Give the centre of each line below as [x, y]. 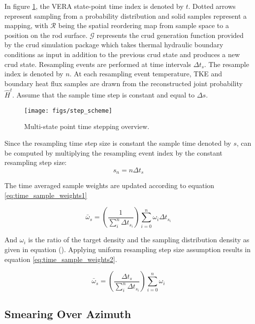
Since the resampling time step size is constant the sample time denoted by [118, 143]
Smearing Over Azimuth [68, 313]
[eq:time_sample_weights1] [46, 195]
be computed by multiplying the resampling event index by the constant [113, 152]
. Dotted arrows [212, 6]
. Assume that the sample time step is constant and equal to [103, 95]
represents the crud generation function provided [170, 35]
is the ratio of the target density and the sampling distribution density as [139, 240]
